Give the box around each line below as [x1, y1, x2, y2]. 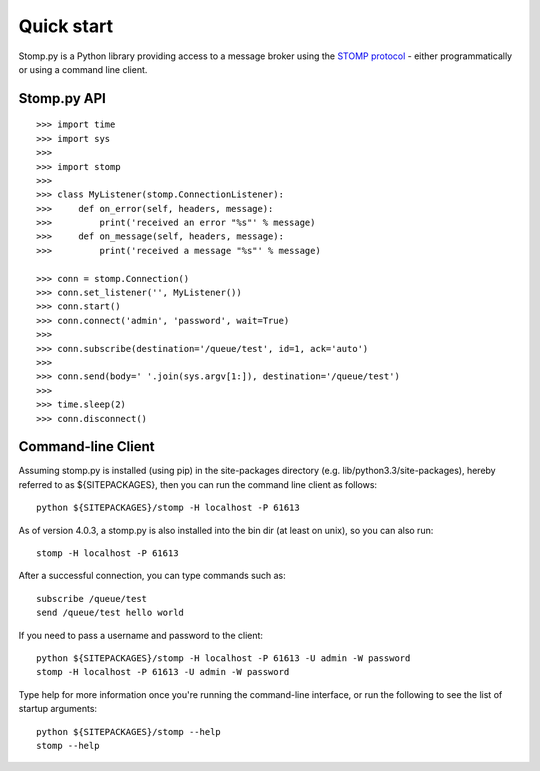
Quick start [18, 15, 114, 37]
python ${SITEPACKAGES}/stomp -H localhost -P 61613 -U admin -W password [36, 652, 411, 664]
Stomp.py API [18, 90, 107, 107]
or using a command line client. [18, 63, 148, 75]
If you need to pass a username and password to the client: [18, 629, 264, 641]
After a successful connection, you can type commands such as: [18, 570, 286, 582]
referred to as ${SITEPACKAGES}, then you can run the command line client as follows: [18, 478, 378, 490]
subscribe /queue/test [36, 593, 148, 604]
